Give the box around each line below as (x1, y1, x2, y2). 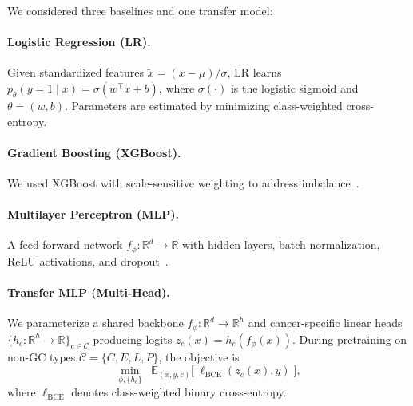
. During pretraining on (292, 330, 407, 347)
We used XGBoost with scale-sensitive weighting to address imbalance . (7, 174, 359, 191)
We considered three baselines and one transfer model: (7, 2, 273, 18)
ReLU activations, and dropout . (7, 252, 169, 269)
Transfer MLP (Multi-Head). (7, 284, 170, 300)
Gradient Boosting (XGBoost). (7, 144, 181, 160)
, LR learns (227, 64, 282, 81)
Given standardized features (7, 64, 145, 81)
